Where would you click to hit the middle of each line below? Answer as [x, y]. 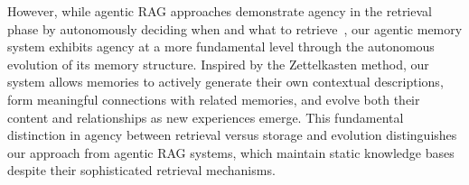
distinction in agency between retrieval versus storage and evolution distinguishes [232, 135]
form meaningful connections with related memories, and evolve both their [214, 99]
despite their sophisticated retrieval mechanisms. [141, 170]
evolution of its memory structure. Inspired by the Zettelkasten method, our [218, 64]
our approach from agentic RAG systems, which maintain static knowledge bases [231, 152]
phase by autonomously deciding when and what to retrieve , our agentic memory [235, 28]
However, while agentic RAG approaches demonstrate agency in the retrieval [220, 11]
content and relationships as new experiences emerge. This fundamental [206, 117]
